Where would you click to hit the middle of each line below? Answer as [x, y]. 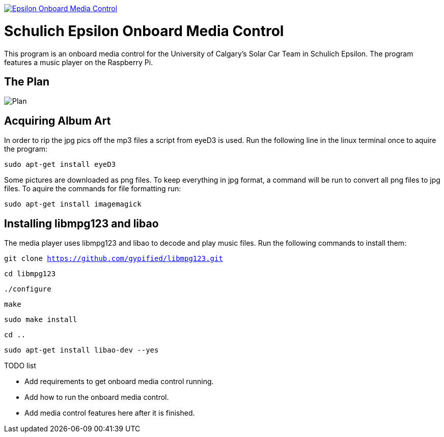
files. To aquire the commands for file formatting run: [93, 189]
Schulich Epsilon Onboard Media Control [144, 31]
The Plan [27, 81]
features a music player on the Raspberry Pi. [79, 62]
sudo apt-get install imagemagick [73, 204]
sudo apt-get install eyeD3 [60, 165]
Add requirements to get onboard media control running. [119, 382]
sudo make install [41, 320]
